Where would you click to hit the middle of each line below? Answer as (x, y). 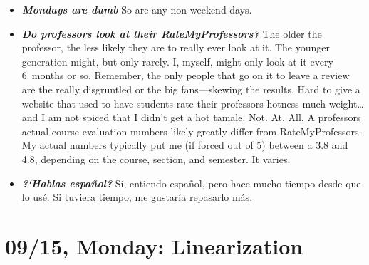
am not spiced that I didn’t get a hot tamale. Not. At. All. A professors (204, 117)
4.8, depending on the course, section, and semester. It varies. (156, 159)
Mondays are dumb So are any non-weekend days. (137, 9)
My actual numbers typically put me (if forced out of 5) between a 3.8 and (185, 145)
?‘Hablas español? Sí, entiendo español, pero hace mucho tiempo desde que (191, 183)
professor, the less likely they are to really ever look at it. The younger (176, 47)
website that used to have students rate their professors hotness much (174, 103)
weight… (346, 103)
